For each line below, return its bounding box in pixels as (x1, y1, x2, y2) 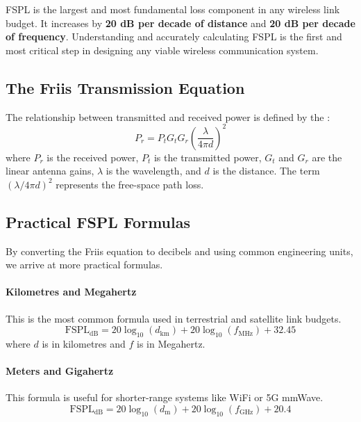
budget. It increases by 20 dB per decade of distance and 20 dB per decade (6, 15, 355, 30)
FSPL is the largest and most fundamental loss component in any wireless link (6, 2, 340, 16)
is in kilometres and (42, 336, 126, 351)
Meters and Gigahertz (6, 364, 114, 378)
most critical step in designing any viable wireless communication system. (6, 42, 319, 57)
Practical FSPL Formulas (6, 211, 190, 232)
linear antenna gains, (6, 163, 94, 178)
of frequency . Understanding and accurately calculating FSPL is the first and (6, 29, 342, 44)
